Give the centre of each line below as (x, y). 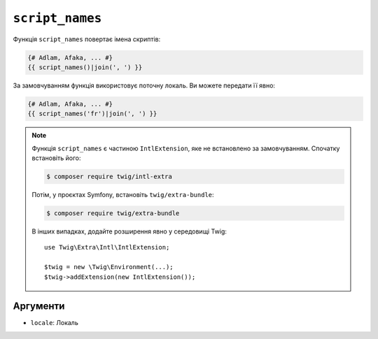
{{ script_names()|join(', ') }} (85, 67)
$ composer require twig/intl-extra (110, 177)
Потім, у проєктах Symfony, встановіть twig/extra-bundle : (123, 195)
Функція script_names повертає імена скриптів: (87, 39)
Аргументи (39, 306)
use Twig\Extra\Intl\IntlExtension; (107, 247)
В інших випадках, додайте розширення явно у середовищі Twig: (129, 231)
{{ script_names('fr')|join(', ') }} (92, 114)
